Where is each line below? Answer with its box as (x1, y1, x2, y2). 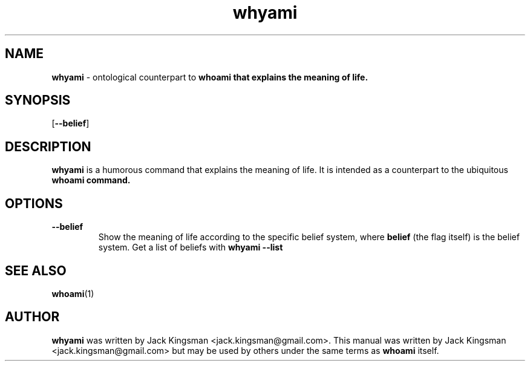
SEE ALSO (5, 263, 67, 278)
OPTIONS (5, 195, 63, 211)
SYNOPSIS (5, 93, 71, 108)
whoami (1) (51, 288, 94, 299)
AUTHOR (5, 309, 60, 325)
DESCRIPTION (5, 139, 91, 154)
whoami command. (51, 175, 131, 186)
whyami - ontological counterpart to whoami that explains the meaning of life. (51, 71, 368, 82)
